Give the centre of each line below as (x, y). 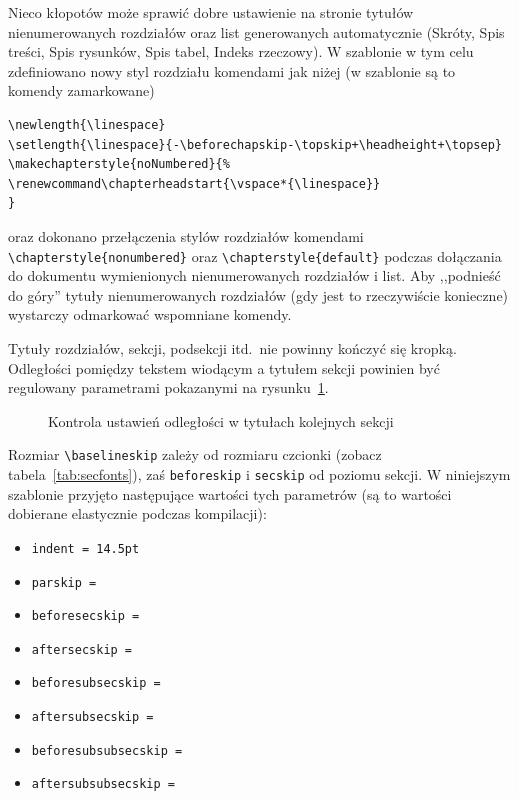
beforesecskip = (85, 616)
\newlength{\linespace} (87, 124)
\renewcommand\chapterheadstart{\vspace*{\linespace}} (194, 183)
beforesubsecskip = (96, 683)
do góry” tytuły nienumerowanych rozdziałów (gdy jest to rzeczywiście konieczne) (258, 294)
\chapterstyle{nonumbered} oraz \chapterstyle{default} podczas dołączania (255, 255)
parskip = (64, 582)
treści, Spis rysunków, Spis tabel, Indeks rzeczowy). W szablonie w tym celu (241, 51)
